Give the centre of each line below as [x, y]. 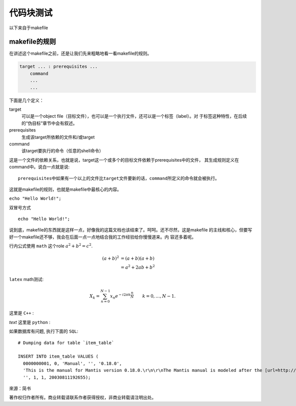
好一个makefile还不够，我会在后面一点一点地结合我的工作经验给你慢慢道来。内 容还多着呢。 [103, 237]
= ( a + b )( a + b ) [138, 259]
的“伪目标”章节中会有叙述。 [49, 123]
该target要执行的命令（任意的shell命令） [62, 151]
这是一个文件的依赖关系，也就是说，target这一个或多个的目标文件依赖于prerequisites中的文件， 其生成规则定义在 [124, 160]
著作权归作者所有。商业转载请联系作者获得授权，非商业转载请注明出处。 [83, 398]
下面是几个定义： [26, 100]
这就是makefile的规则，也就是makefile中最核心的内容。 [65, 189]
